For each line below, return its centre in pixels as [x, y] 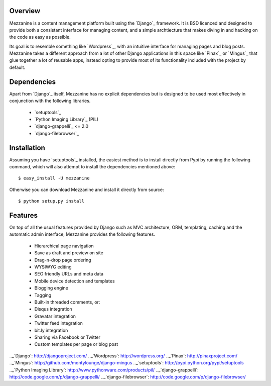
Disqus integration [53, 309]
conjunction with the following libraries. [50, 101]
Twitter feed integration [58, 323]
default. [17, 67]
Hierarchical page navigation [64, 246]
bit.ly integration [51, 330]
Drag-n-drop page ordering [63, 260]
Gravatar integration [55, 316]
